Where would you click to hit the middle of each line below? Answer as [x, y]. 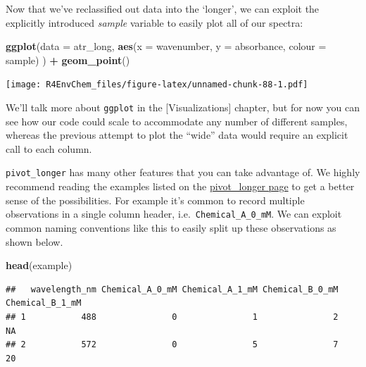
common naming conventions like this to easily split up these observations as [171, 227]
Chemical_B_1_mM [44, 303]
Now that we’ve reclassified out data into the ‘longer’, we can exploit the [163, 8]
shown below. [34, 241]
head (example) [39, 265]
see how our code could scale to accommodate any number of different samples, [177, 121]
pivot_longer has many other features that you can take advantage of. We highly [183, 172]
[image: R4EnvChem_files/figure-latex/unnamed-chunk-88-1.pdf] [157, 85]
